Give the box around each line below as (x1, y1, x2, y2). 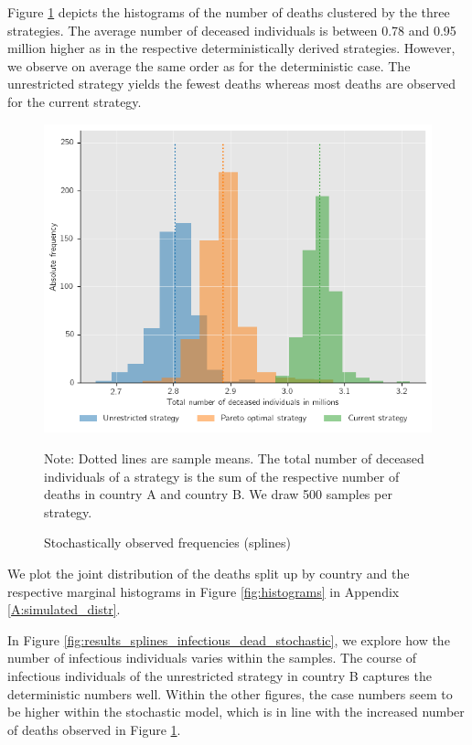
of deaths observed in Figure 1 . (7, 719, 181, 739)
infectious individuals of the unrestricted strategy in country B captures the (7, 665, 432, 685)
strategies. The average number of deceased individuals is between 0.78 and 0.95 (7, 20, 456, 39)
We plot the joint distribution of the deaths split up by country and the (7, 563, 410, 582)
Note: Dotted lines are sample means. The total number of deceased (44, 449, 424, 467)
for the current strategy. (7, 91, 142, 111)
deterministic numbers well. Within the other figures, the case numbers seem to (7, 684, 453, 703)
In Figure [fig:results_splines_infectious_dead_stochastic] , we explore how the (7, 630, 450, 649)
